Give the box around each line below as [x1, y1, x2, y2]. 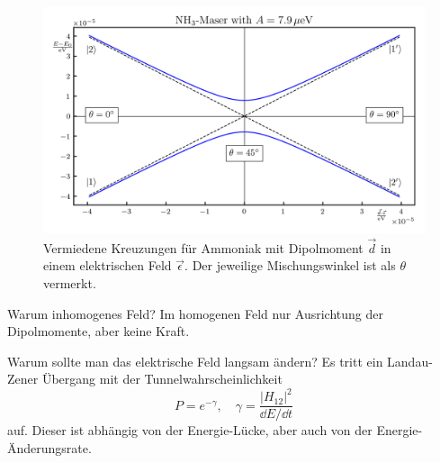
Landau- [387, 351, 433, 370]
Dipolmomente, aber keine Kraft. [7, 322, 190, 340]
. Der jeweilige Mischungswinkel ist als [184, 256, 396, 275]
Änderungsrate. [7, 439, 92, 458]
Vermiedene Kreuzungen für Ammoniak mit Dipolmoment [43, 238, 364, 257]
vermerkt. [43, 273, 96, 292]
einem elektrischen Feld [43, 256, 172, 275]
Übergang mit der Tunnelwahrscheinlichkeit [41, 369, 283, 388]
